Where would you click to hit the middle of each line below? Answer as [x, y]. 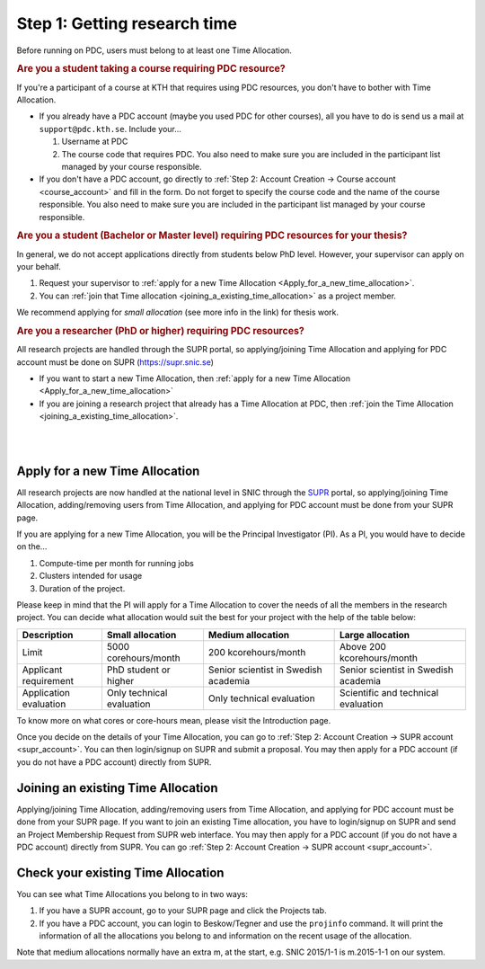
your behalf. [39, 266]
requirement [48, 680]
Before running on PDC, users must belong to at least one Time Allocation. [154, 50]
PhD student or [138, 670]
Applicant [42, 670]
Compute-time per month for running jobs [117, 563]
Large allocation [375, 635]
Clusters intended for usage [91, 576]
